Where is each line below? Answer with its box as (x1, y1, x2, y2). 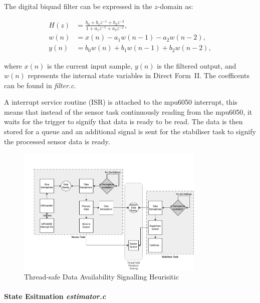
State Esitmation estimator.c (4, 291, 106, 301)
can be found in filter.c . (4, 80, 76, 90)
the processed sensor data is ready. (4, 136, 110, 146)
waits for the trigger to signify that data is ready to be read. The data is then (4, 116, 243, 127)
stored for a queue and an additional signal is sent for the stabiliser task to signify (4, 126, 256, 137)
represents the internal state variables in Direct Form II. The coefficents (28, 70, 249, 81)
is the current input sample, (47, 60, 133, 71)
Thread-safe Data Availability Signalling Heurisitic (24, 271, 179, 282)
